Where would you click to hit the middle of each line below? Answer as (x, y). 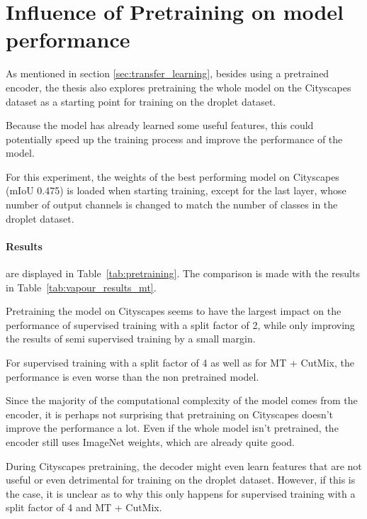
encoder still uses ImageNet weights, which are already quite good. (150, 441)
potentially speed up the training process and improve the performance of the (174, 139)
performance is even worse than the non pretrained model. (132, 376)
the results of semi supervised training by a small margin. (131, 339)
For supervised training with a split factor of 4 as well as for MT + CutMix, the (180, 363)
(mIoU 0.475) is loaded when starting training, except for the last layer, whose (176, 190)
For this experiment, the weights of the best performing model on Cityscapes (173, 176)
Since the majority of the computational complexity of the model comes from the (182, 400)
